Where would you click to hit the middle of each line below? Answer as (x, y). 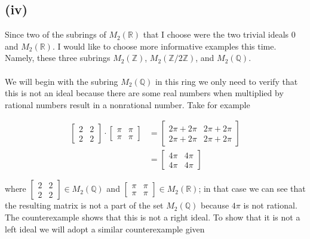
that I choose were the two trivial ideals (216, 34)
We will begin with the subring (62, 81)
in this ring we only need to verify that (226, 81)
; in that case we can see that (252, 189)
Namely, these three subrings (58, 58)
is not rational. (270, 205)
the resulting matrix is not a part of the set (84, 205)
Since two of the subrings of (56, 34)
